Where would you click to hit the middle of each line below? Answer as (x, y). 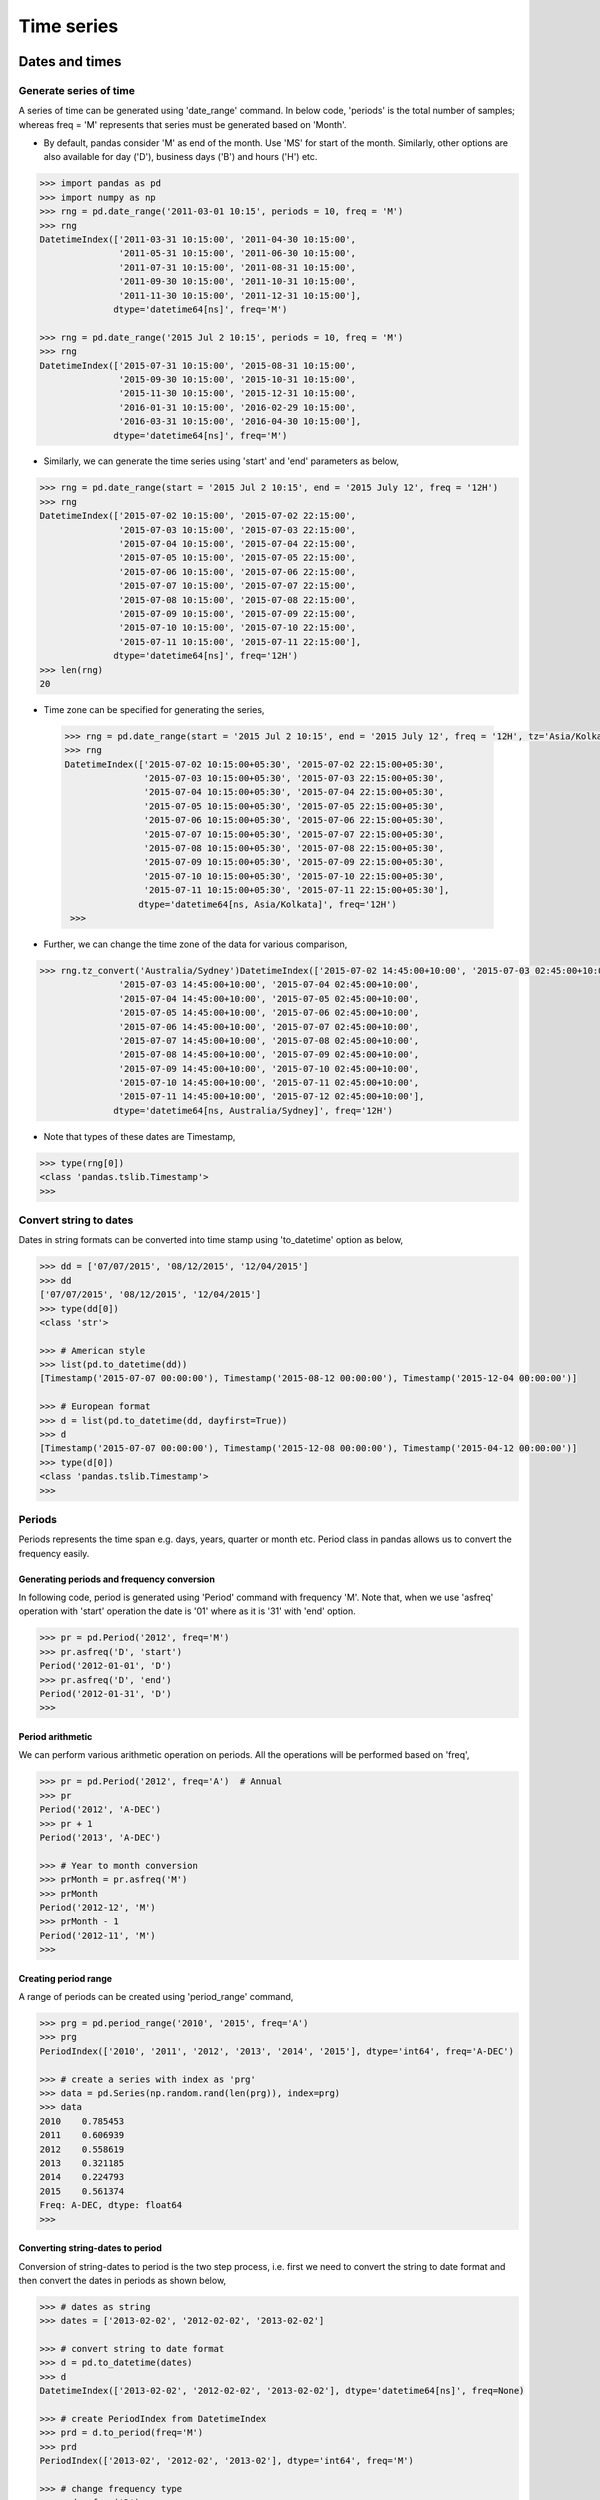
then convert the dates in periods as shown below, (122, 2280)
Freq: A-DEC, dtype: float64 (111, 2205)
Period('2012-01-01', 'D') (105, 1666)
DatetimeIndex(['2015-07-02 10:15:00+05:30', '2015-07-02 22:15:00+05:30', (254, 764)
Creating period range (65, 1978)
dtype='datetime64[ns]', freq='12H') (206, 656)
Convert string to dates (76, 1220)
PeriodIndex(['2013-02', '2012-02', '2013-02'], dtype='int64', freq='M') (227, 2461)
